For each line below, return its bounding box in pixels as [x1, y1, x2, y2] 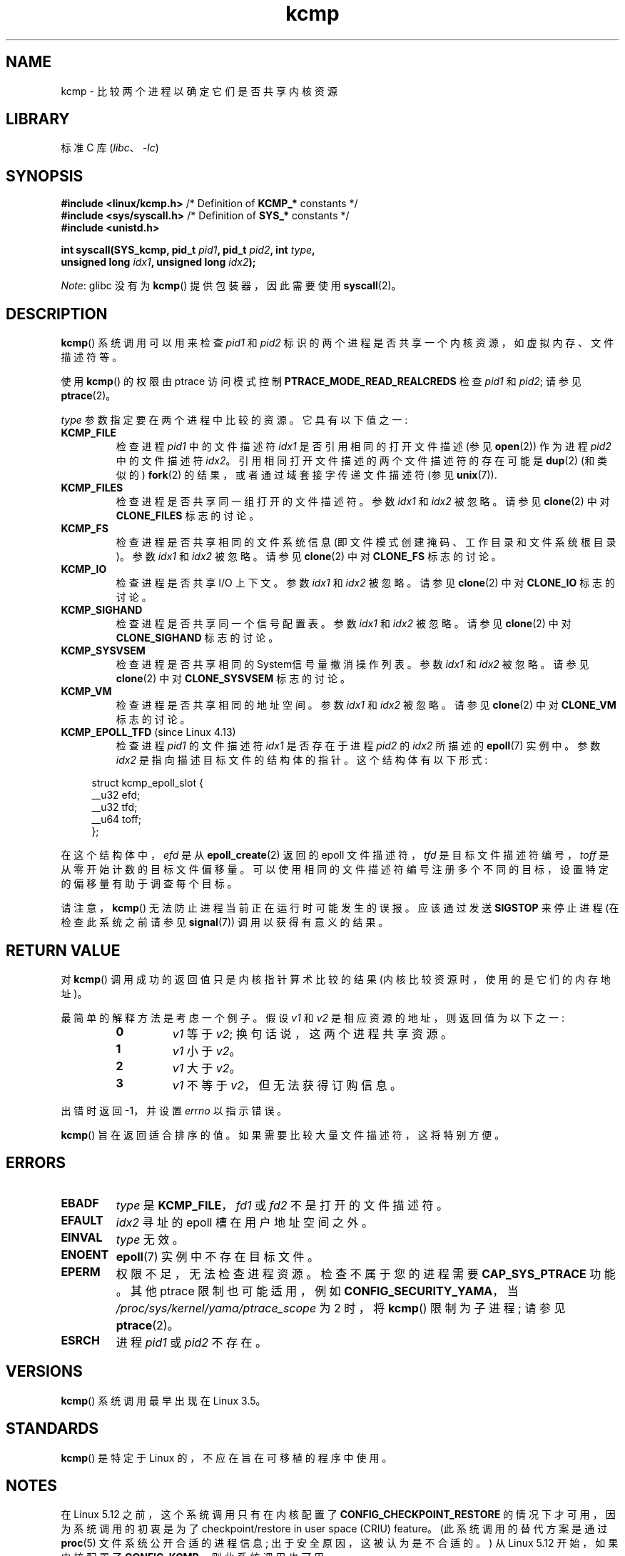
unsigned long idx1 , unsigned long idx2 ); [61, 256, 256, 269]
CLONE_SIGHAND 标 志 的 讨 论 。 [116, 632, 279, 644]
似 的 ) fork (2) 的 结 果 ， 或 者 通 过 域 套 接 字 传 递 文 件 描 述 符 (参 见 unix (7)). [116, 469, 497, 482]
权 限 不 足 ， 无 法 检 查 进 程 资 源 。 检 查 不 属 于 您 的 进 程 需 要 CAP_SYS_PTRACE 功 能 [116, 1266, 616, 1281]
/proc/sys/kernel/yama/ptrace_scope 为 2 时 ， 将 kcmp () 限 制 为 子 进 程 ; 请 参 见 [116, 1300, 566, 1315]
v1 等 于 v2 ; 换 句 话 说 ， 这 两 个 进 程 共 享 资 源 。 [172, 1026, 452, 1041]
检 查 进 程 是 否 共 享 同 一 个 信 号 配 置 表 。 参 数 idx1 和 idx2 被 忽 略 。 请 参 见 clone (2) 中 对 [116, 617, 571, 630]
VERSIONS [6, 1362, 83, 1381]
